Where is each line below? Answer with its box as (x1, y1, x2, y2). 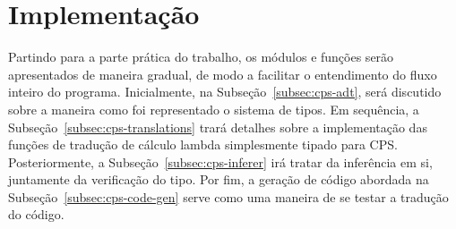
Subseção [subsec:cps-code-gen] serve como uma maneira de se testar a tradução (8, 187, 449, 206)
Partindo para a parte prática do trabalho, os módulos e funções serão (8, 47, 394, 66)
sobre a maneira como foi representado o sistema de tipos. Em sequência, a (8, 99, 419, 118)
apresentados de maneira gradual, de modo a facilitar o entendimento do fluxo (8, 64, 437, 83)
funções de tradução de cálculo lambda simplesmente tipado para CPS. (8, 135, 398, 154)
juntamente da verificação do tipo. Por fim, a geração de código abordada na (8, 170, 429, 189)
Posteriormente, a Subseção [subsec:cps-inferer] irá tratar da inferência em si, (8, 152, 433, 171)
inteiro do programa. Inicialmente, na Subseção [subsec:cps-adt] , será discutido (8, 82, 442, 101)
